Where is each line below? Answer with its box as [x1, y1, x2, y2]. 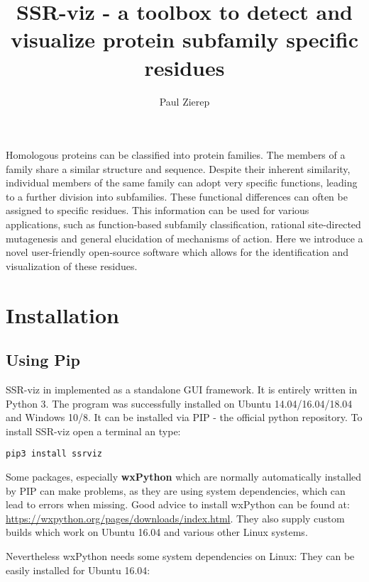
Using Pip [6, 349, 80, 371]
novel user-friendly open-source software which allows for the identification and [6, 245, 349, 259]
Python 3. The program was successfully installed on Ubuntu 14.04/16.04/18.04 [6, 396, 353, 410]
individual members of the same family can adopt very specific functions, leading [6, 175, 358, 190]
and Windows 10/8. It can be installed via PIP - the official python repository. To [6, 410, 363, 425]
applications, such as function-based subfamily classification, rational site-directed [6, 217, 361, 232]
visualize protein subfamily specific [10, 25, 358, 54]
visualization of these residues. [6, 258, 138, 273]
